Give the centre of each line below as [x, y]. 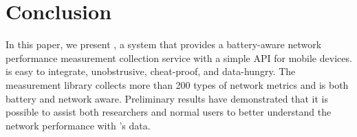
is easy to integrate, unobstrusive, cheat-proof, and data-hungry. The [151, 71]
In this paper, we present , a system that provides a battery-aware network [164, 44]
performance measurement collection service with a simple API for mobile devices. [179, 57]
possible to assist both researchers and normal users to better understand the [169, 112]
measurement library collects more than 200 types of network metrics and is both [177, 84]
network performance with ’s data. [78, 125]
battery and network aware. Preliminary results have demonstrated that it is [167, 98]
